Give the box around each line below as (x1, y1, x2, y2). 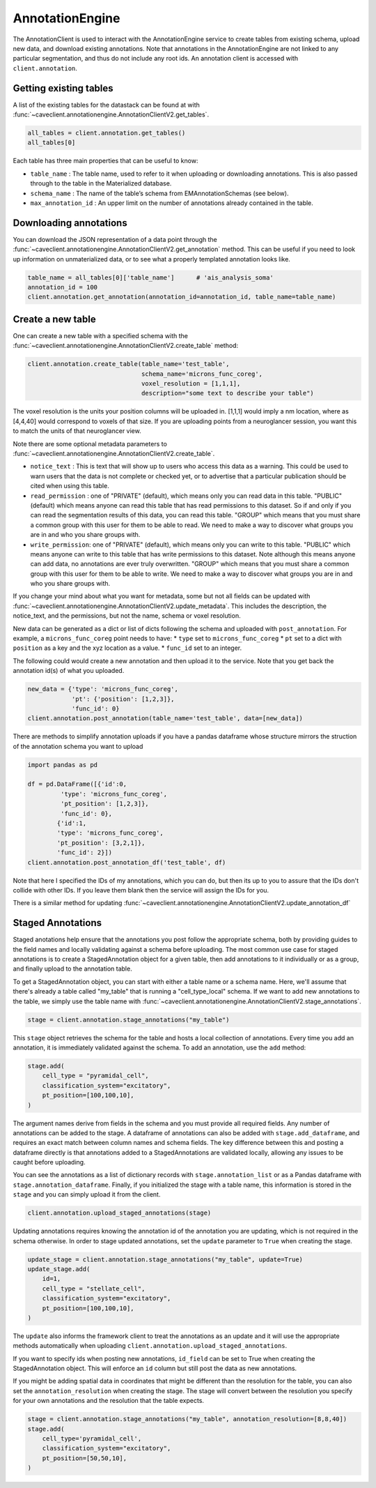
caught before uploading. (13, 1158, 86, 1167)
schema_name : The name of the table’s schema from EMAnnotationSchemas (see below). (30, 189, 289, 197)
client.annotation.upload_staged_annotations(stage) (27, 1209, 212, 1217)
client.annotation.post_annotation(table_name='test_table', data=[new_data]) (27, 715, 303, 722)
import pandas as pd (27, 761, 97, 768)
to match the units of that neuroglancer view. (13, 427, 142, 435)
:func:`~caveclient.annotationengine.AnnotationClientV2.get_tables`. (13, 110, 209, 119)
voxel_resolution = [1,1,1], (141, 380, 241, 388)
